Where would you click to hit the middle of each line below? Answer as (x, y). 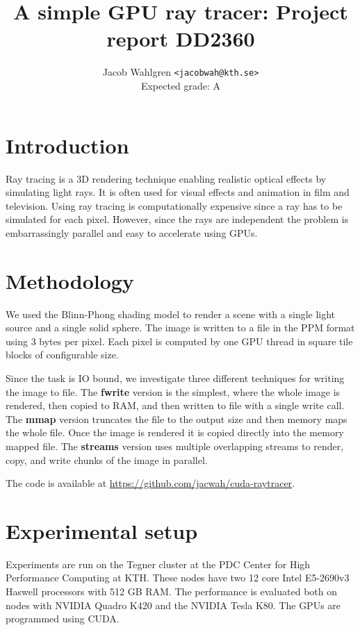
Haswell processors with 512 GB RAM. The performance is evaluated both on (171, 591)
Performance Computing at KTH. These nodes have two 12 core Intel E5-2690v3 (178, 578)
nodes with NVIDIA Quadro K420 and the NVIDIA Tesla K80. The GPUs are (173, 605)
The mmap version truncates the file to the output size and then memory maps (177, 418)
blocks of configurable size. (62, 355)
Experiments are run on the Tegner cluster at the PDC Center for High (158, 564)
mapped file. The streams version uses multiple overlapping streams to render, (175, 446)
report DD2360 (181, 39)
